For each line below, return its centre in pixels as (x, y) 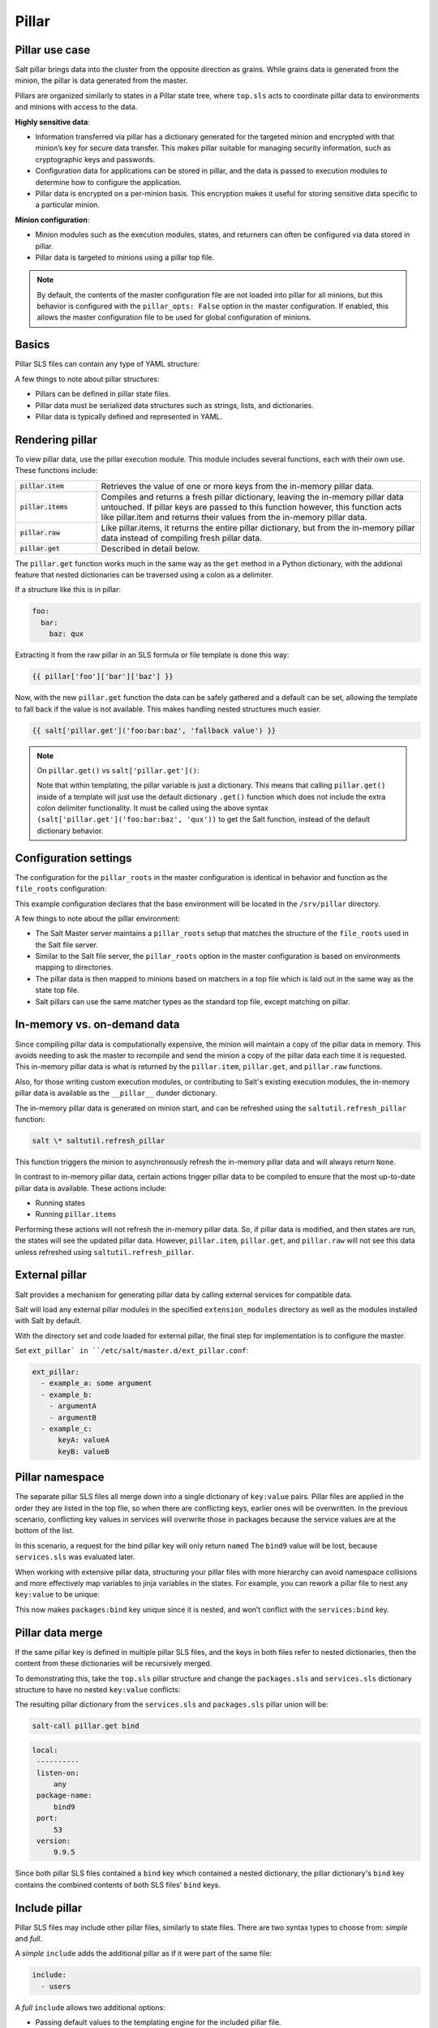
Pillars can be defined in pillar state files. (103, 394)
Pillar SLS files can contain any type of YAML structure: (107, 364)
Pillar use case (53, 50)
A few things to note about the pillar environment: (97, 918)
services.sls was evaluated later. (75, 1557)
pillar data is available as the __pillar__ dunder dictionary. (116, 1093)
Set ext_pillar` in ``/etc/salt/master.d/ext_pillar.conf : (132, 1351)
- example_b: (67, 1394)
